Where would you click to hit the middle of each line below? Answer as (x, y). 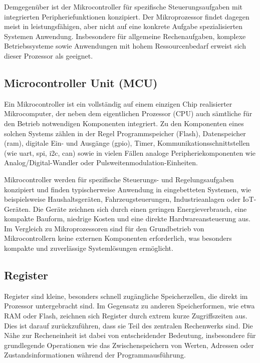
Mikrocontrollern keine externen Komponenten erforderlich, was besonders (118, 238)
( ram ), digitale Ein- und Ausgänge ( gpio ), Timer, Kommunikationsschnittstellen (127, 143)
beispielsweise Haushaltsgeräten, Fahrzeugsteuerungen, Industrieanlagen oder (122, 199)
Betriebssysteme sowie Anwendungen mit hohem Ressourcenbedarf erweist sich (125, 46)
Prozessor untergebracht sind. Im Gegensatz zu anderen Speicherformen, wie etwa (129, 306)
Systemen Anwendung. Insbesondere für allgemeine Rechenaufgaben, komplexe (125, 36)
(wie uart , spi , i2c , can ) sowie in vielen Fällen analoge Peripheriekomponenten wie (130, 152)
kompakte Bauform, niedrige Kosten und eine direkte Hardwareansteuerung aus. (127, 219)
